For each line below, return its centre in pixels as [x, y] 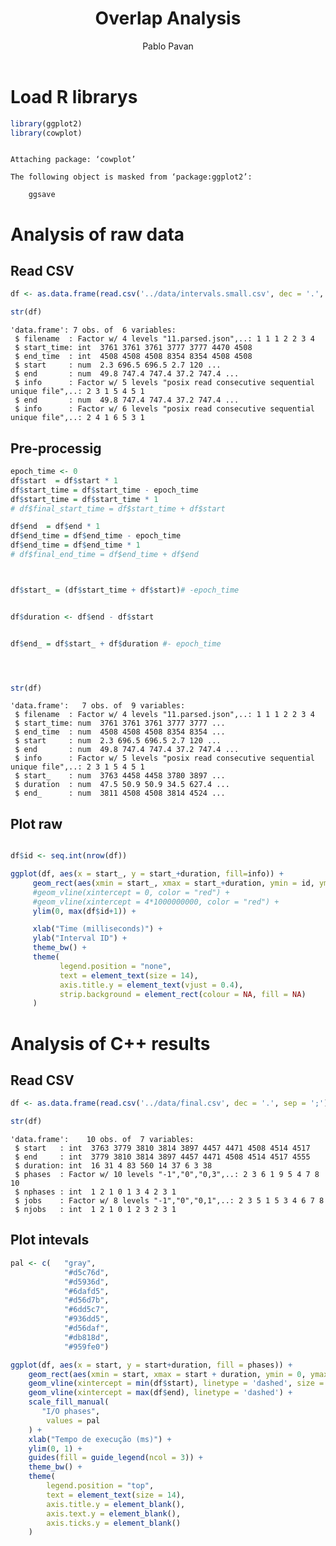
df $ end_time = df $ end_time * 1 [75, 545]
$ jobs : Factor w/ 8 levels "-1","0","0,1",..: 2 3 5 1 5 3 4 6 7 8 [169, 1201]
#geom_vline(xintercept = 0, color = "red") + [131, 892]
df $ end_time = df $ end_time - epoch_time [96, 536]
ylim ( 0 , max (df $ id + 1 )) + [84, 911]
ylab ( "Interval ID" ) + [80, 938]
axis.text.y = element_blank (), [114, 1513]
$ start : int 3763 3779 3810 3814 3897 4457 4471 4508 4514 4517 [162, 1148]
